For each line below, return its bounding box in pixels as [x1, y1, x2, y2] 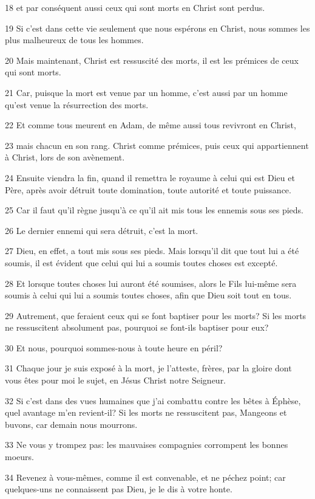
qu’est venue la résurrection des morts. [5, 98, 149, 111]
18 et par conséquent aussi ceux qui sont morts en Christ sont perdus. [5, 1, 265, 13]
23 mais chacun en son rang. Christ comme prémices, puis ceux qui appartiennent [5, 139, 309, 151]
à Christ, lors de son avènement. [5, 151, 125, 163]
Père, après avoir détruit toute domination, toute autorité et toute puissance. [5, 183, 291, 196]
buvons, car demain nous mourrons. [5, 418, 138, 430]
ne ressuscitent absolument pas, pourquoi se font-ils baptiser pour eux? [5, 321, 269, 334]
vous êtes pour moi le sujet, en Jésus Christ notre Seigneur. [5, 374, 226, 387]
